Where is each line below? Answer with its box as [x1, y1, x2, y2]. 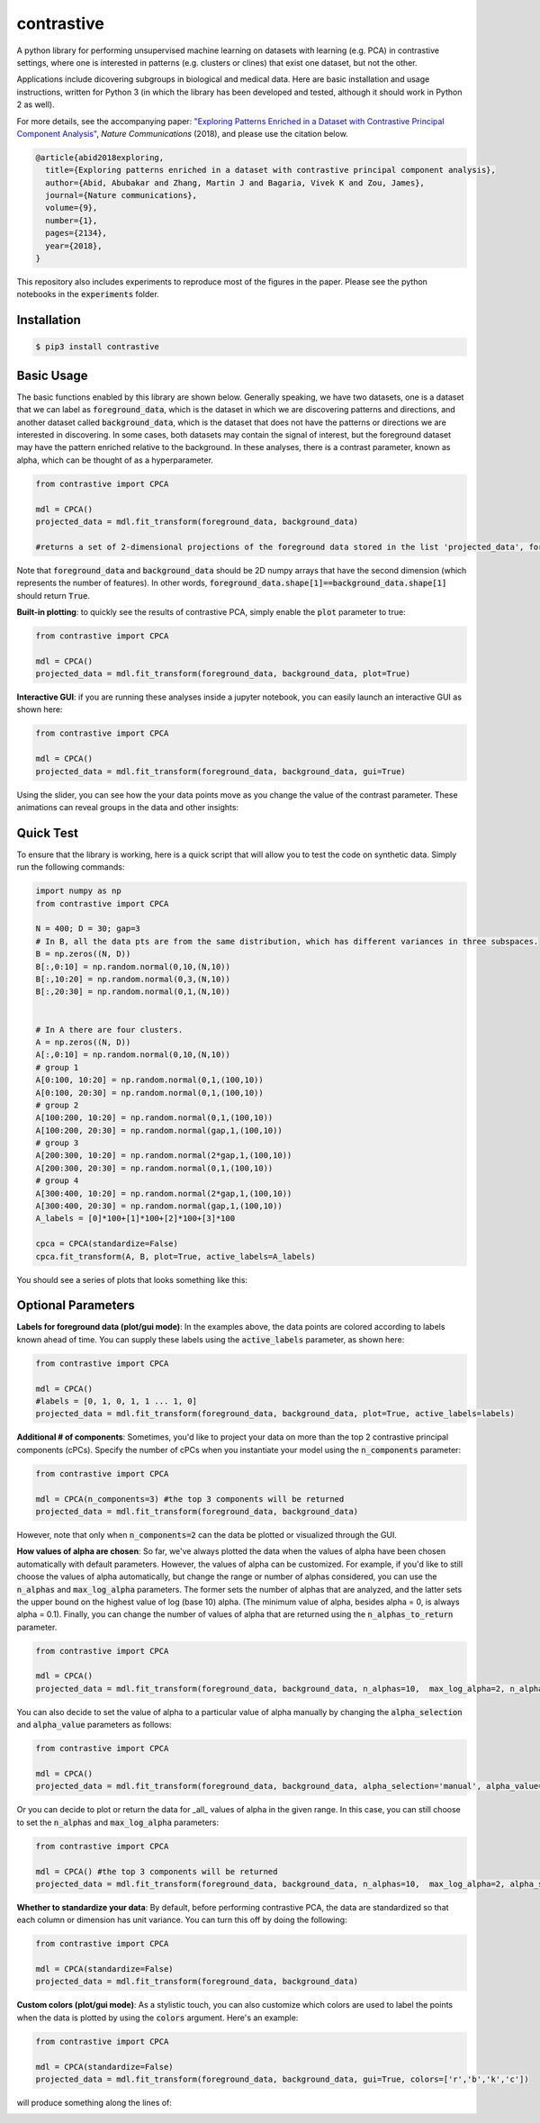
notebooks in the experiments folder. [16, 289, 159, 300]
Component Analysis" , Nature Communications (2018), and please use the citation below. [16, 128, 348, 139]
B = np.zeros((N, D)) [35, 949, 131, 959]
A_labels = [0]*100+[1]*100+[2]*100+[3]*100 [35, 1214, 236, 1224]
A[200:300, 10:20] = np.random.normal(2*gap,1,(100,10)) [35, 1151, 292, 1161]
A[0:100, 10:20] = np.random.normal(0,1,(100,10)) [35, 1075, 265, 1085]
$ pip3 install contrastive [35, 342, 159, 352]
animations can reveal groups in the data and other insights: [16, 801, 238, 812]
